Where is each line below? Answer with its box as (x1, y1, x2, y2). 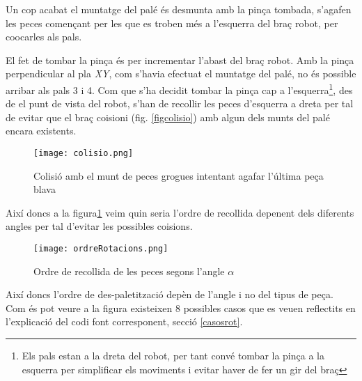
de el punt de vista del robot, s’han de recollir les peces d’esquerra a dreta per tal (6, 96, 354, 111)
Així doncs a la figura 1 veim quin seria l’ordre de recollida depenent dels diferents (6, 205, 354, 219)
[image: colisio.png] (33, 148, 134, 158)
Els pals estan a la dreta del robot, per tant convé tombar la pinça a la (22, 348, 324, 363)
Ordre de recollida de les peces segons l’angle (33, 263, 225, 278)
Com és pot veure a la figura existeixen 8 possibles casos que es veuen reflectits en (6, 300, 356, 315)
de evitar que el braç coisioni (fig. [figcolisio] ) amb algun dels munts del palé (6, 109, 330, 124)
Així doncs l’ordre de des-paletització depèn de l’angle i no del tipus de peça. (6, 287, 333, 302)
